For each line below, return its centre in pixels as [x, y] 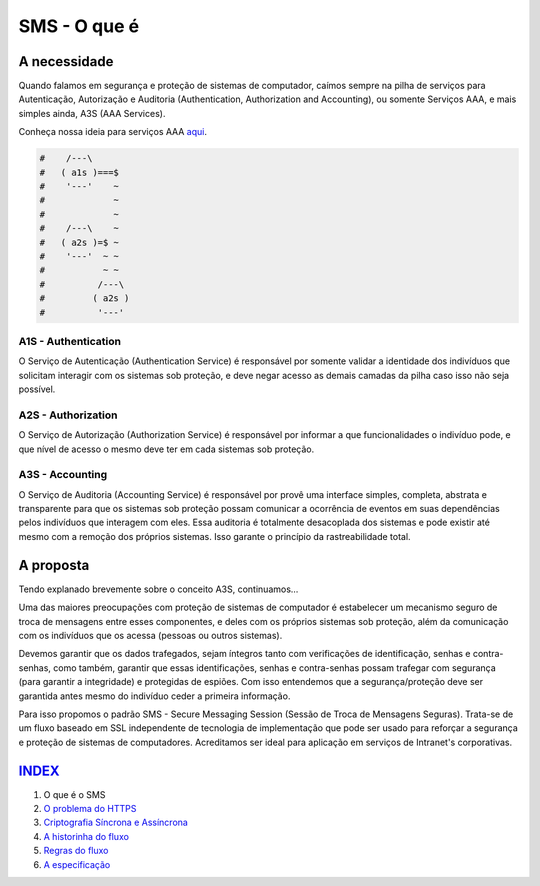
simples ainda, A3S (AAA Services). [92, 113]
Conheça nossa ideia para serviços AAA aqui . [112, 132]
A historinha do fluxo [86, 836]
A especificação [77, 864]
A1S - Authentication [70, 341]
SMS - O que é [79, 26]
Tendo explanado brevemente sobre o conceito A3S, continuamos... [158, 589]
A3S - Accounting [63, 475]
